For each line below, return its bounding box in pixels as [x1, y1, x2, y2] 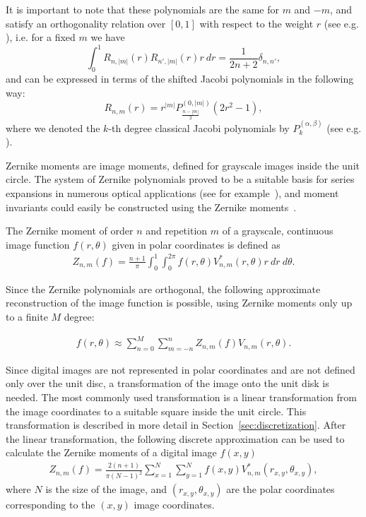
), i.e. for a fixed [6, 30, 76, 44]
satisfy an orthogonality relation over [6, 16, 166, 30]
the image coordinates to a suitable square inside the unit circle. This [6, 403, 307, 418]
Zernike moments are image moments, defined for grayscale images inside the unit [6, 158, 360, 172]
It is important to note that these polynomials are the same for [6, 2, 279, 16]
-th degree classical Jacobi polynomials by [108, 120, 290, 135]
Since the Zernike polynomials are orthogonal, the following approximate [6, 281, 321, 296]
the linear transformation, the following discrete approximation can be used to [6, 431, 345, 446]
